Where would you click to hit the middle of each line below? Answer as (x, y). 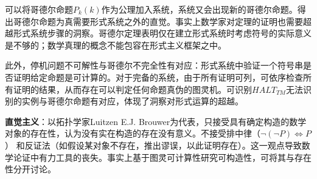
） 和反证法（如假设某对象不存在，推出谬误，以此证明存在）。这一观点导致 (153, 145)
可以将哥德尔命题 (39, 9)
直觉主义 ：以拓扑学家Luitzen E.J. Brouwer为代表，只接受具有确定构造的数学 (156, 121)
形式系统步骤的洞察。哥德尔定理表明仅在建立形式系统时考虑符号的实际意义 (162, 33)
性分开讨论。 (30, 169)
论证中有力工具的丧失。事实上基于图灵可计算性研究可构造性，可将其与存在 (162, 157)
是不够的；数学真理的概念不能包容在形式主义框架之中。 (116, 45)
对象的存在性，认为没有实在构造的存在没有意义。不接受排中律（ (133, 133)
